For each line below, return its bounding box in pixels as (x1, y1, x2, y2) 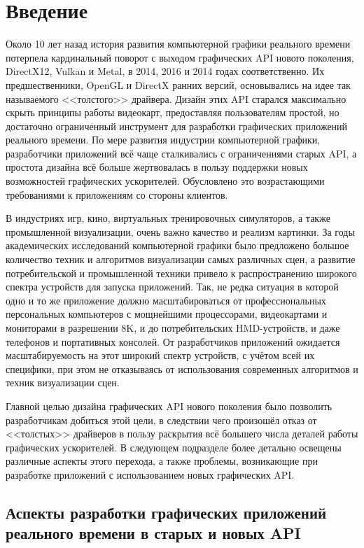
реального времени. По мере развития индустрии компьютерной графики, (6, 132, 321, 147)
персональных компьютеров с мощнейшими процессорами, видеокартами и (6, 307, 328, 321)
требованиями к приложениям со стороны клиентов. (6, 187, 228, 202)
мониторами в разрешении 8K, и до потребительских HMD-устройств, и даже (6, 321, 340, 335)
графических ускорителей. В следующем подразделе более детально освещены (6, 440, 342, 454)
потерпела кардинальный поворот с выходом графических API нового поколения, (6, 50, 354, 64)
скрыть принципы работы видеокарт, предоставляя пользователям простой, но (6, 105, 339, 120)
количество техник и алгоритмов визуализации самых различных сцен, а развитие (6, 252, 356, 267)
